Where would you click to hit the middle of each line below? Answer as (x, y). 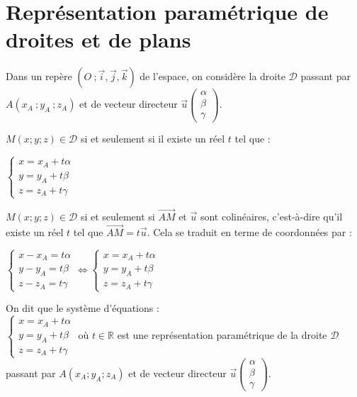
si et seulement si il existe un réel (153, 139)
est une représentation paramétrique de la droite (222, 335)
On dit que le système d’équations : (83, 308)
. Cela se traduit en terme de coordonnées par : (249, 231)
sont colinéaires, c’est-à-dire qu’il (271, 217)
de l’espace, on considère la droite (212, 76)
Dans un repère (39, 76)
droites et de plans (98, 39)
